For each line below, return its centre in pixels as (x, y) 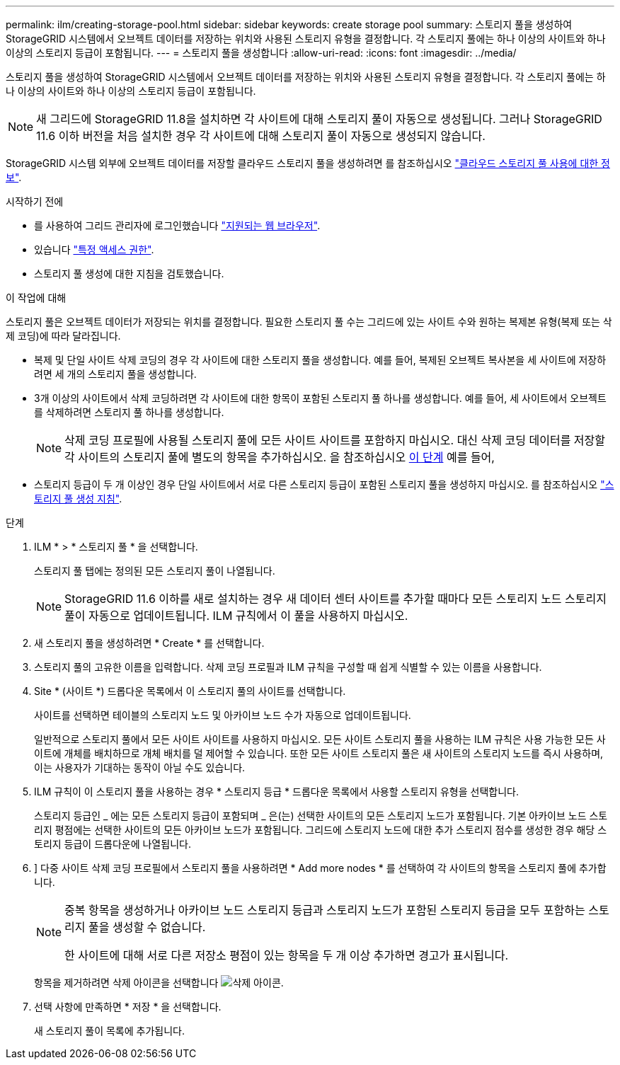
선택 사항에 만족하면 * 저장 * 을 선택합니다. (128, 1007)
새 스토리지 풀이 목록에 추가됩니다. (109, 1031)
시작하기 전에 (35, 201)
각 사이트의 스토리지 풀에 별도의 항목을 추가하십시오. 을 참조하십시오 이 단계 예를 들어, (280, 457)
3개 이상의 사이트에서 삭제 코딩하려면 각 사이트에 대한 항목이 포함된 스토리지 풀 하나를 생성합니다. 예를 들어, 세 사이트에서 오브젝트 (320, 398)
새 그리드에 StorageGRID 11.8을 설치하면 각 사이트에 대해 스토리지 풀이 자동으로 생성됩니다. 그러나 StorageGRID (319, 119)
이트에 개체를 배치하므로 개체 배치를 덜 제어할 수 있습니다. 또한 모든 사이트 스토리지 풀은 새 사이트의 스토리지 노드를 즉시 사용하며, (319, 753)
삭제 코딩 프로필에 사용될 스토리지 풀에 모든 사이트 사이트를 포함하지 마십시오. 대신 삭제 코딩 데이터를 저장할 (335, 440)
